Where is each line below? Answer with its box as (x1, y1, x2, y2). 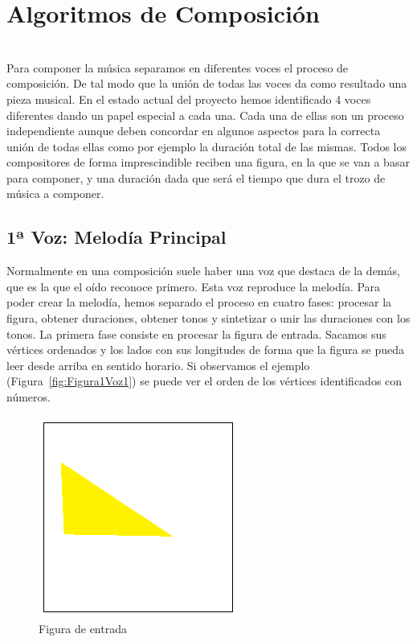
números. (6, 389, 51, 405)
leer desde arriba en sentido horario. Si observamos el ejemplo (6, 356, 310, 373)
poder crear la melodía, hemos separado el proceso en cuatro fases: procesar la (6, 294, 392, 311)
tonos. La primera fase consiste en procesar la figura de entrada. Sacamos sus (6, 325, 386, 342)
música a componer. (6, 185, 104, 202)
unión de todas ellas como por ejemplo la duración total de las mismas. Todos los (6, 138, 407, 154)
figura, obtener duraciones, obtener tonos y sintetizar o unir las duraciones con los (6, 310, 411, 327)
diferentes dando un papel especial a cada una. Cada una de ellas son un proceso (6, 106, 404, 123)
